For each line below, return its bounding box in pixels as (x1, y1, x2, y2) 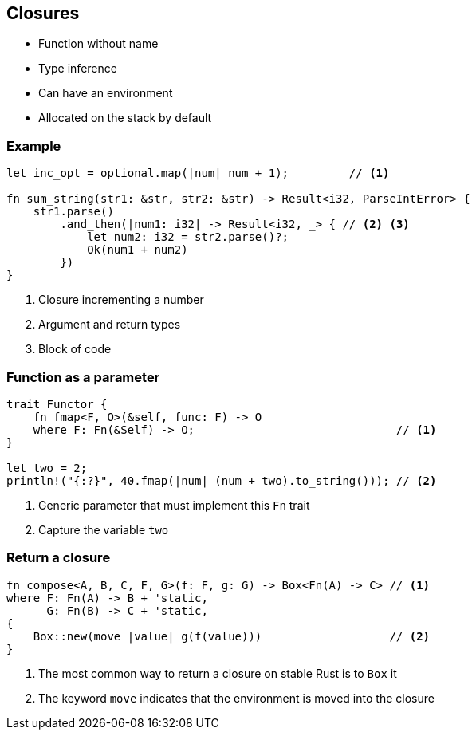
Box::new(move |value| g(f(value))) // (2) (33, 629, 431, 643)
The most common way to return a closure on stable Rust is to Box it (38, 666, 397, 680)
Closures (6, 3, 80, 23)
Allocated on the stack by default (38, 111, 212, 125)
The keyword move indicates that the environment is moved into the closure (38, 691, 435, 705)
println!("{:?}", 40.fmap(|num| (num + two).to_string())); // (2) (6, 474, 437, 487)
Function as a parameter (6, 368, 160, 385)
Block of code (38, 342, 112, 356)
